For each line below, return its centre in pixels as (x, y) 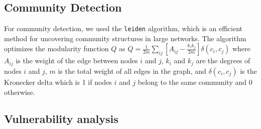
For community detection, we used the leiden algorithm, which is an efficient (123, 28)
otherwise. (20, 92)
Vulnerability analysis (61, 119)
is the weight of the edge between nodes (77, 60)
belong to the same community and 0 (195, 82)
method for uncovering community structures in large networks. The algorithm (125, 38)
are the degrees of (223, 60)
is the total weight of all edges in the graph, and (132, 71)
